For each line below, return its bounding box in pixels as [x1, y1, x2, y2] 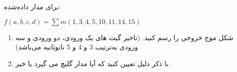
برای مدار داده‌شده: [4, 1, 61, 11]
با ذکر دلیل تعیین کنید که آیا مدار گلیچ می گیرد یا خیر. [15, 58, 171, 68]
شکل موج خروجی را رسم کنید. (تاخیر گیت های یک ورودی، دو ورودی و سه [15, 32, 234, 42]
